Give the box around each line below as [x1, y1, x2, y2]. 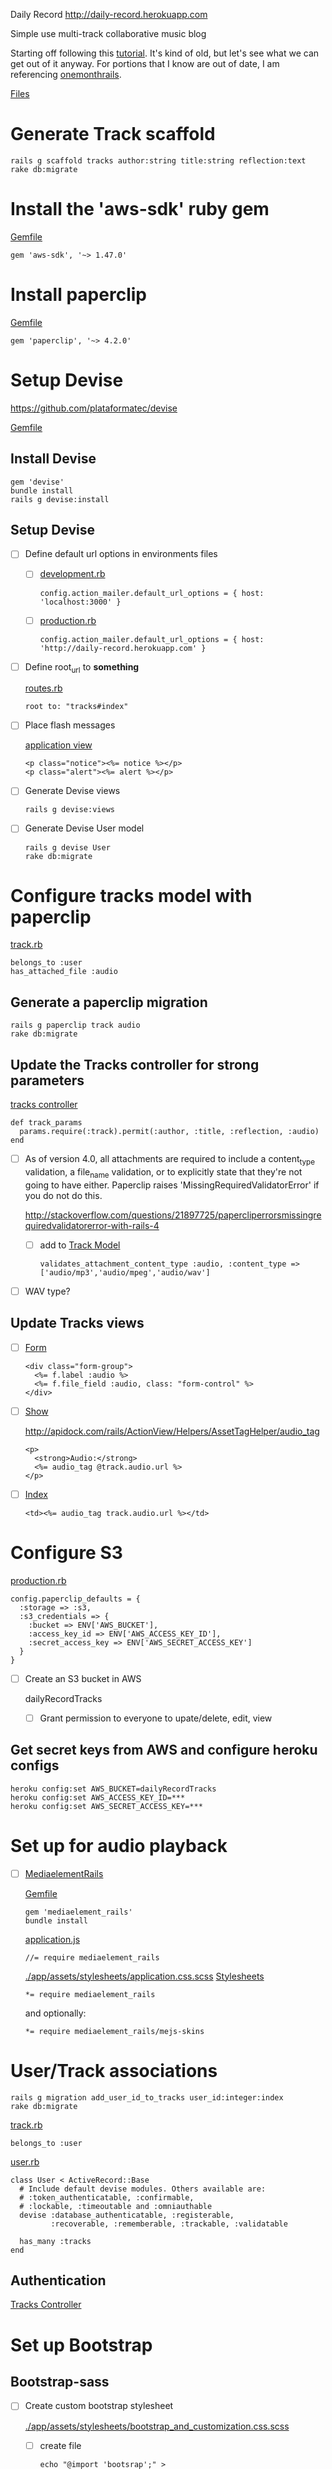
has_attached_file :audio [10, 967, 118, 977]
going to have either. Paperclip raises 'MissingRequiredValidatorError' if [24, 1179, 320, 1191]
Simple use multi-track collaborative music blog [10, 28, 207, 39]
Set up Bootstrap [10, 2334, 153, 2356]
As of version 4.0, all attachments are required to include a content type [24, 1153, 316, 1167]
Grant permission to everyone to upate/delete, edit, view [39, 1712, 273, 1724]
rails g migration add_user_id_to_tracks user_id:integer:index [10, 2092, 284, 2103]
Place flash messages [24, 719, 116, 731]
